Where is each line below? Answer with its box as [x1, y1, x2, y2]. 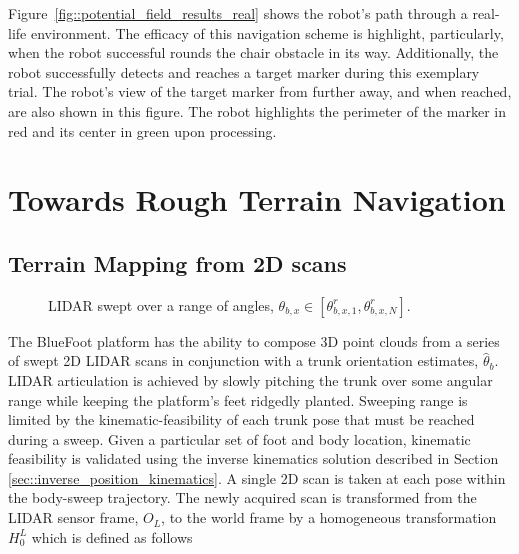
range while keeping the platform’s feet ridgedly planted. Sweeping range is [8, 389, 468, 410]
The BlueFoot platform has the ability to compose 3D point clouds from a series [8, 330, 500, 351]
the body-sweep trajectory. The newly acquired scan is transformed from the [8, 487, 477, 508]
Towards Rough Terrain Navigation [8, 179, 506, 220]
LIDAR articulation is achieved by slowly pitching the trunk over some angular [8, 369, 493, 390]
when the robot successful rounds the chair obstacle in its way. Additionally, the [8, 42, 499, 63]
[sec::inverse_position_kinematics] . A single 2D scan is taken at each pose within [8, 467, 506, 488]
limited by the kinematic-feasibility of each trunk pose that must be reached [8, 409, 475, 430]
